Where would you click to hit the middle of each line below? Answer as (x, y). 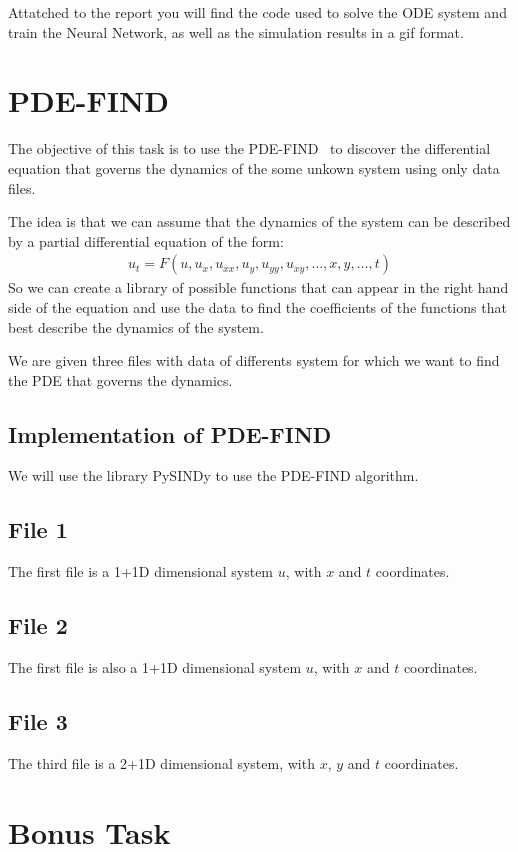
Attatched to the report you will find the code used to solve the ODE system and (257, 12)
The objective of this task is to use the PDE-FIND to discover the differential (249, 148)
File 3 (38, 721)
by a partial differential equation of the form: (146, 240)
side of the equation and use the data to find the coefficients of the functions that (257, 306)
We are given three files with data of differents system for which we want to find (254, 360)
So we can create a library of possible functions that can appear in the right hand (258, 287)
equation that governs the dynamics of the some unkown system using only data (254, 167)
